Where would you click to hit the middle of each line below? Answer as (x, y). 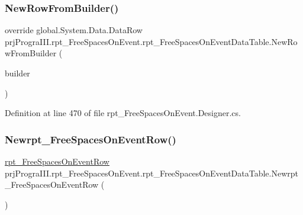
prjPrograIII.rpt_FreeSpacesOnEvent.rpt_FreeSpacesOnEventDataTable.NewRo (151, 41)
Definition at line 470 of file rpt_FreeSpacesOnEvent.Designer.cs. (123, 113)
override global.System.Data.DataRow (74, 30)
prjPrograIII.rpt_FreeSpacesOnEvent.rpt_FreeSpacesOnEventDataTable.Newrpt (152, 173)
